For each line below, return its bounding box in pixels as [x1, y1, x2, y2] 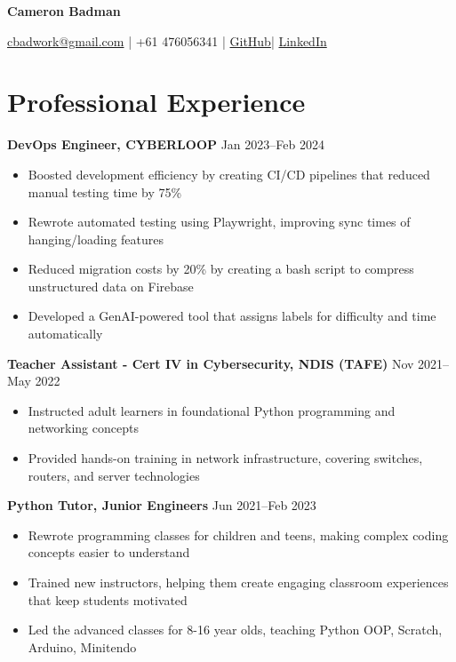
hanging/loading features [28, 229, 164, 248]
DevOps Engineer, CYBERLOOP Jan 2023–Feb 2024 [7, 135, 324, 154]
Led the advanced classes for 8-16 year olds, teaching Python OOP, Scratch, [28, 620, 443, 639]
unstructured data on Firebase [28, 276, 194, 295]
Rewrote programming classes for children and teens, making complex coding [28, 525, 449, 544]
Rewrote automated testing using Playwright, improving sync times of [28, 212, 411, 231]
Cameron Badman [7, 2, 121, 20]
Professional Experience [7, 84, 306, 120]
